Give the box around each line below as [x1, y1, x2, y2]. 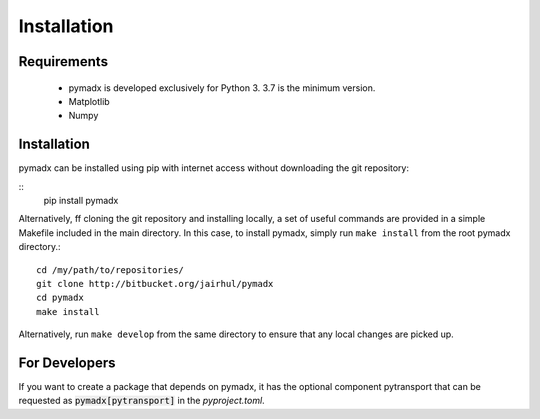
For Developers [18, 354, 116, 371]
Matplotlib [68, 95, 110, 107]
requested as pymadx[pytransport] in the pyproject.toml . [18, 395, 265, 407]
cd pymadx [36, 292, 84, 304]
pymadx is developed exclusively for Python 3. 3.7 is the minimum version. [68, 81, 376, 94]
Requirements [18, 53, 109, 70]
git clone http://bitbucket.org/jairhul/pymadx [36, 278, 274, 289]
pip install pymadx [43, 195, 119, 207]
